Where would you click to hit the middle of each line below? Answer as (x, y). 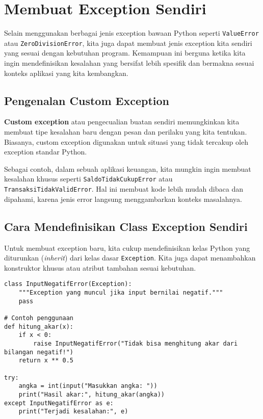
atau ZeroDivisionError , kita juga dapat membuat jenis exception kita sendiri (128, 43)
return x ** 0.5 (46, 361)
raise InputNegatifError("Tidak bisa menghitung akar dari (136, 343)
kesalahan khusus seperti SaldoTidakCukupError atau (88, 179)
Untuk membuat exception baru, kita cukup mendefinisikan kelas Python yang (127, 247)
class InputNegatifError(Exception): (68, 284)
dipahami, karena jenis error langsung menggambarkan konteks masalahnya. (123, 199)
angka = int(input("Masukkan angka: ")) (88, 386)
